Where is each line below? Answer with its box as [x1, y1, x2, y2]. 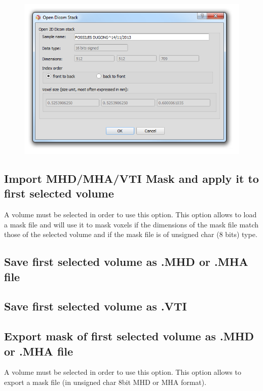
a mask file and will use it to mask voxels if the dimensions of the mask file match [4, 219, 259, 229]
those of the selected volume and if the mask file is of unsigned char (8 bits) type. [4, 229, 257, 240]
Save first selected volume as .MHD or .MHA [4, 254, 248, 269]
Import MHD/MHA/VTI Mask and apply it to [4, 170, 259, 186]
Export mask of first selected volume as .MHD [4, 328, 254, 344]
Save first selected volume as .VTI [4, 298, 187, 314]
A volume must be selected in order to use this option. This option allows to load [4, 209, 257, 220]
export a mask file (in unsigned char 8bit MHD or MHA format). [4, 377, 207, 387]
